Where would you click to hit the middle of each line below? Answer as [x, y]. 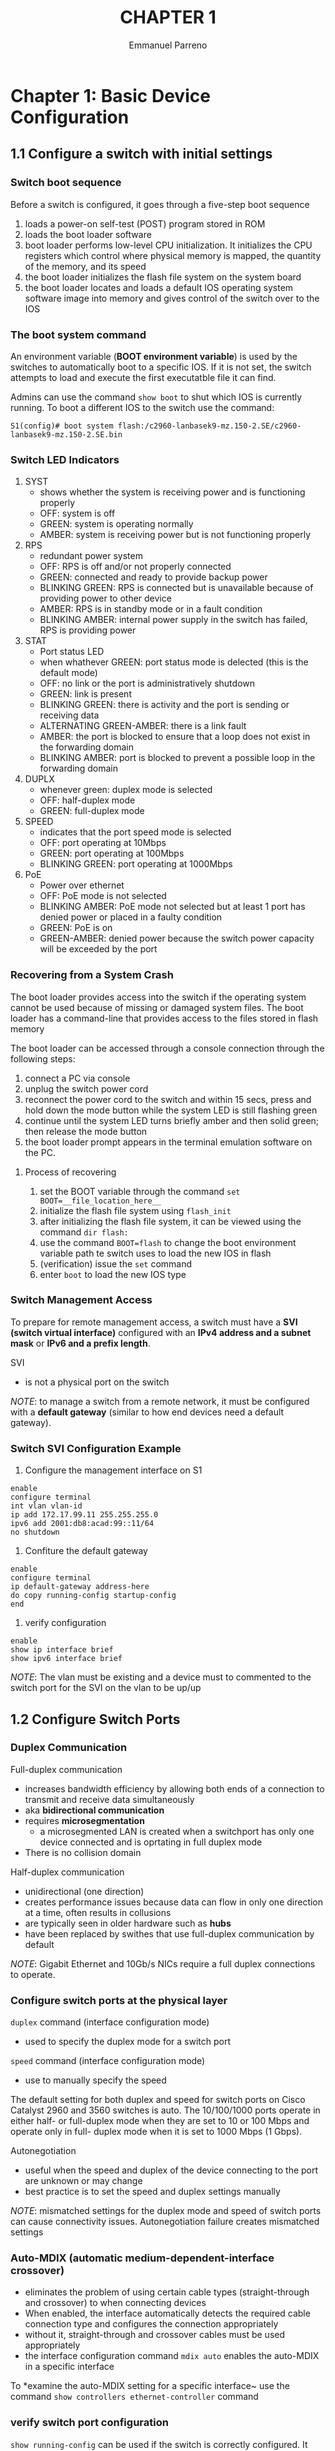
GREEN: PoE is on [76, 928]
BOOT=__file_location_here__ [100, 1201]
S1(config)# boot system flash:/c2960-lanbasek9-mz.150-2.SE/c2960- [156, 426]
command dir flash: [84, 1232]
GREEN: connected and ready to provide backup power [153, 577]
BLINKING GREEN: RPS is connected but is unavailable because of [176, 588]
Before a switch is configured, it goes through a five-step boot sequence [160, 204]
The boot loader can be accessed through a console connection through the [167, 1048]
